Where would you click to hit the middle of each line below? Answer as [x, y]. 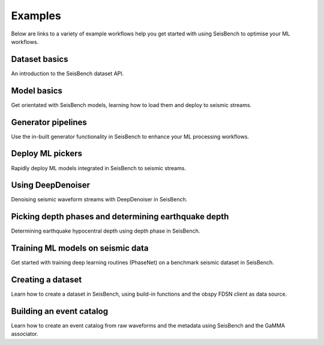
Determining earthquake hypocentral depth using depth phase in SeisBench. [106, 231]
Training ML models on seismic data [80, 249]
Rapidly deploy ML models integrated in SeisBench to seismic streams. [98, 168]
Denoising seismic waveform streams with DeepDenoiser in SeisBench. [99, 200]
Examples [36, 16]
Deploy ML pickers [46, 154]
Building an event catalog [59, 311]
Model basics [37, 90]
